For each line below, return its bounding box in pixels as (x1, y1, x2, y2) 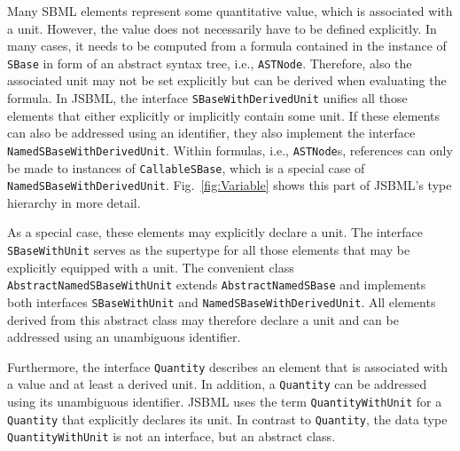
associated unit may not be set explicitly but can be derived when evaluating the (7, 71, 447, 90)
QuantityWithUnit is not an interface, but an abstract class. (7, 427, 336, 446)
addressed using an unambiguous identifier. (7, 328, 241, 346)
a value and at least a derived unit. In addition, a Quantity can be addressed (7, 375, 427, 393)
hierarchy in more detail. (7, 193, 141, 211)
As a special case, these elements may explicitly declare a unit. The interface (7, 223, 423, 241)
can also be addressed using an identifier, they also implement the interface (7, 123, 416, 142)
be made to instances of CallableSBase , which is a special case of (7, 158, 365, 177)
